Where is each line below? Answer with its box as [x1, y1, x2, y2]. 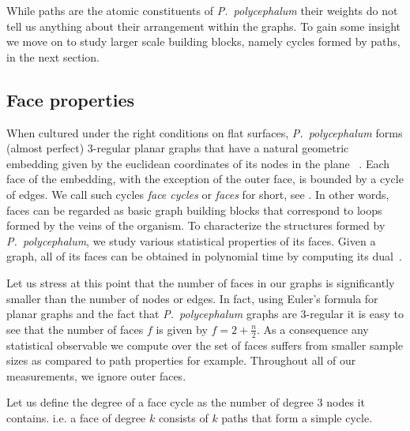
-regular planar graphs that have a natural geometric [92, 140, 349, 156]
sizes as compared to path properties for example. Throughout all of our [6, 352, 356, 369]
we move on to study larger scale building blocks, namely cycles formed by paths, [6, 33, 401, 50]
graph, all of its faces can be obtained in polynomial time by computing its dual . [6, 248, 402, 264]
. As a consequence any [257, 320, 369, 337]
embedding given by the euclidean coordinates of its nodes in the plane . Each [6, 155, 390, 171]
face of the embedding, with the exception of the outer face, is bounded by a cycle [6, 171, 404, 187]
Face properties [6, 87, 135, 111]
